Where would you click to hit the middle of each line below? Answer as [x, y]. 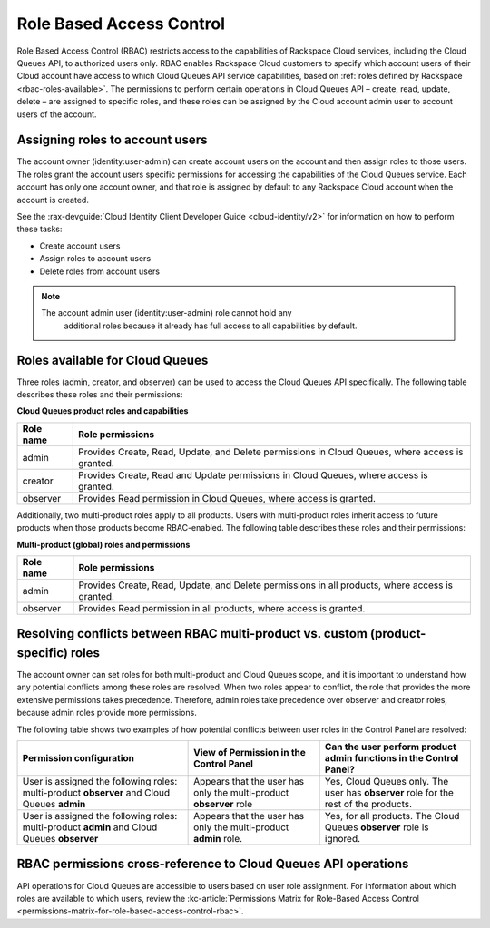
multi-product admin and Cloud [90, 827]
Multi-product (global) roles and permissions [103, 544]
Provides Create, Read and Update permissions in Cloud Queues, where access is [253, 474]
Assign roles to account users [95, 259]
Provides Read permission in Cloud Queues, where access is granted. [227, 498]
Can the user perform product [391, 747]
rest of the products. [368, 805]
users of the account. [57, 114]
